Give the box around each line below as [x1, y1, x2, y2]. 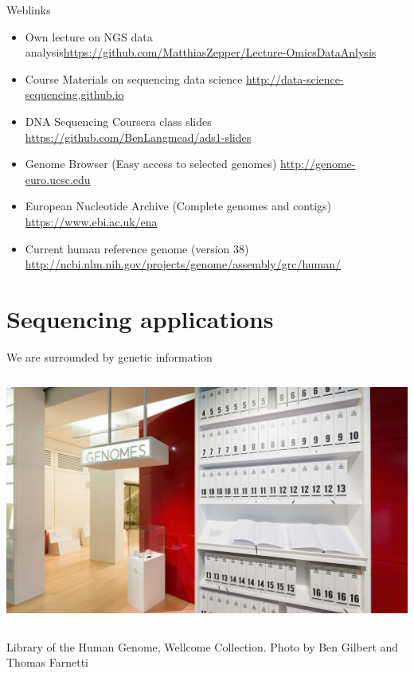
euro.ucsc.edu [25, 170, 91, 187]
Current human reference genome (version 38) [25, 240, 249, 256]
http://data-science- [246, 70, 344, 87]
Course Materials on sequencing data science [25, 70, 243, 87]
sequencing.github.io [25, 86, 124, 103]
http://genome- [280, 155, 356, 172]
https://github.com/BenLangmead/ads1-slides [25, 128, 252, 145]
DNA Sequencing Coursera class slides [25, 112, 212, 129]
